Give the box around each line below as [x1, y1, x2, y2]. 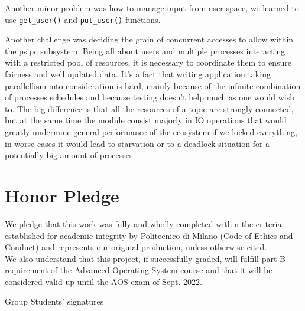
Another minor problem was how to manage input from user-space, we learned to [5, 2, 299, 14]
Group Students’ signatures [5, 295, 104, 307]
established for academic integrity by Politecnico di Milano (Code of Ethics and [5, 229, 293, 241]
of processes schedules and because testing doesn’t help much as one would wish [5, 91, 294, 103]
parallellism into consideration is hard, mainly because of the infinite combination [5, 79, 301, 91]
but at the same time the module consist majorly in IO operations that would [5, 114, 287, 126]
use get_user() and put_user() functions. [5, 13, 161, 25]
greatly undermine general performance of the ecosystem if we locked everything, [5, 126, 298, 138]
